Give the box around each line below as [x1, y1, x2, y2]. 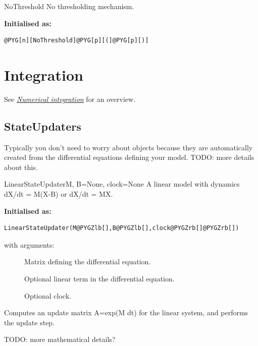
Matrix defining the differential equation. [24, 256, 151, 267]
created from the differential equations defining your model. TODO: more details [4, 152, 254, 162]
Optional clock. [24, 290, 71, 301]
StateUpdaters [4, 118, 81, 134]
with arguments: [4, 239, 55, 250]
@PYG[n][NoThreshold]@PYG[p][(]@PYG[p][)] [4, 37, 149, 44]
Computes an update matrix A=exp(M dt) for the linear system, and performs [4, 307, 248, 318]
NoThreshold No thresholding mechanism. [4, 1, 134, 11]
